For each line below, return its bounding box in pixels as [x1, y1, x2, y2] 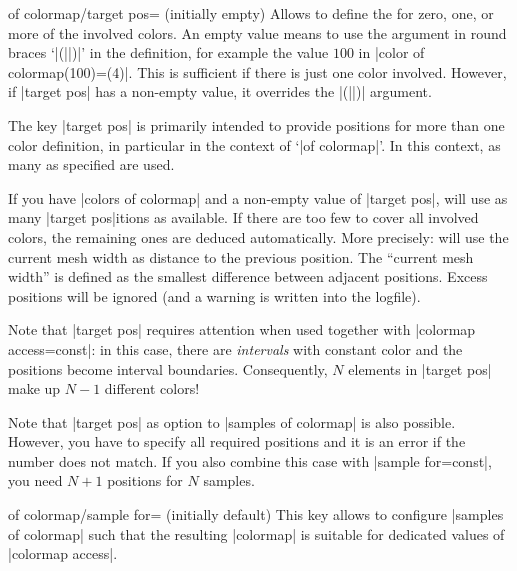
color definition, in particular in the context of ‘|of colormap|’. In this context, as [8, 134, 501, 155]
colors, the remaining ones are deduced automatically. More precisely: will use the [8, 226, 509, 247]
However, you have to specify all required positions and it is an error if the [8, 431, 466, 452]
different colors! [104, 378, 200, 399]
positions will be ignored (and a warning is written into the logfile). [8, 285, 421, 306]
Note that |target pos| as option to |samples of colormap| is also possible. [8, 411, 456, 432]
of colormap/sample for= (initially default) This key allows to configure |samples [8, 504, 504, 525]
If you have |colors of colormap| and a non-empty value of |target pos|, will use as [8, 187, 508, 208]
